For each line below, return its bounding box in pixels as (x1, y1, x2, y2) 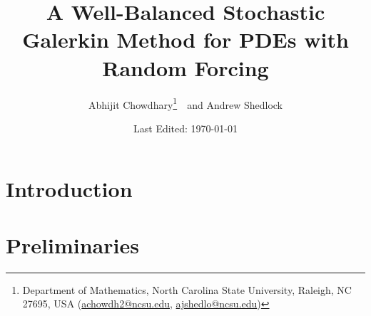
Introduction (6, 174, 133, 204)
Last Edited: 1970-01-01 (133, 120, 238, 135)
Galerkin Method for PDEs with (22, 25, 349, 54)
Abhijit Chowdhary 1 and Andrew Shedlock (88, 95, 283, 112)
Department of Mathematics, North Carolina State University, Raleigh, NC (22, 282, 352, 297)
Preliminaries (6, 230, 139, 259)
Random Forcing (102, 53, 269, 82)
